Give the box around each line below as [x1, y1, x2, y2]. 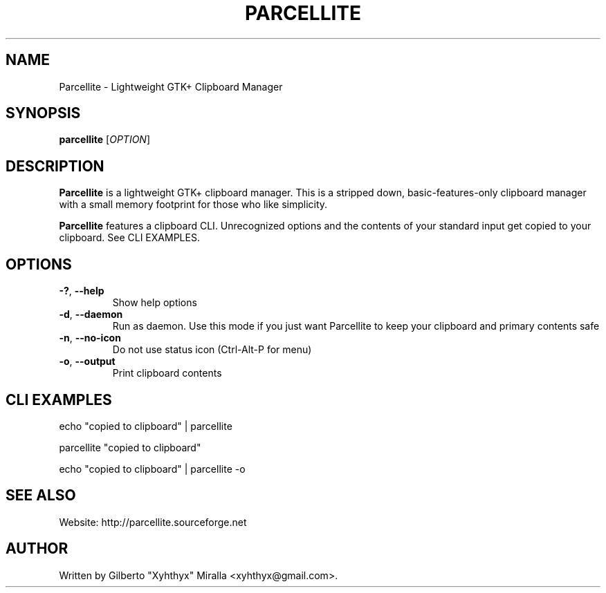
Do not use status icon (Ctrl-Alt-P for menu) [112, 343, 312, 356]
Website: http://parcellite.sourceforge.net [59, 516, 247, 528]
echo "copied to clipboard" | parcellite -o [59, 462, 246, 475]
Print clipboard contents [112, 367, 222, 379]
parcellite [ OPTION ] [59, 133, 151, 146]
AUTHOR [6, 540, 68, 558]
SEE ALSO [6, 487, 76, 505]
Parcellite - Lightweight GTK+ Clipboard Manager [59, 80, 283, 93]
